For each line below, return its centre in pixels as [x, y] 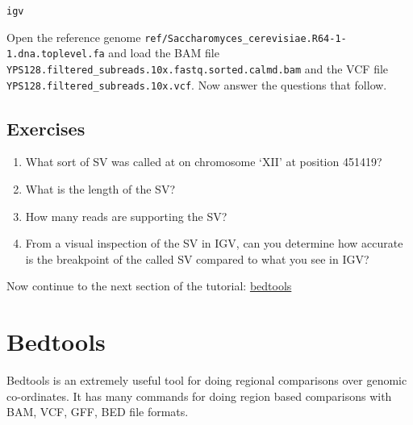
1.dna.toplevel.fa [56, 54]
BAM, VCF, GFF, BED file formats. [98, 412]
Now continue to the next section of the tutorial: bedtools [149, 286]
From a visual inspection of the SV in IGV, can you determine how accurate [214, 243]
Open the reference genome [74, 37]
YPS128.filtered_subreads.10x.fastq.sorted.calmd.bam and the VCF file [198, 68]
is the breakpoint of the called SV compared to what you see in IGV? [197, 258]
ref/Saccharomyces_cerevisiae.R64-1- [246, 38]
